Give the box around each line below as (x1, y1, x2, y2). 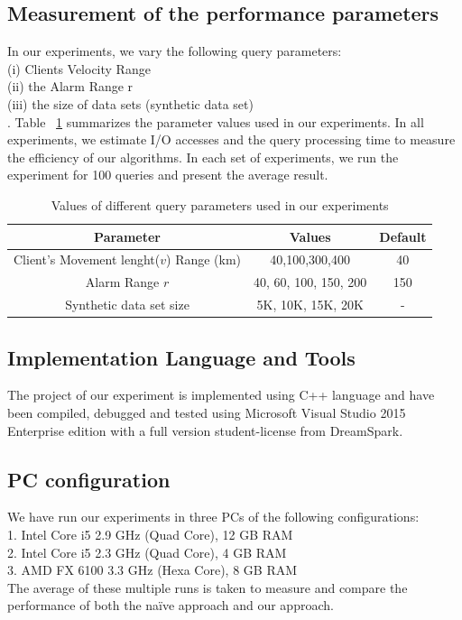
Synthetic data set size (65, 295, 189, 314)
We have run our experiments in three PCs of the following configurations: (7, 507, 420, 526)
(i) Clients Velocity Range (7, 59, 151, 78)
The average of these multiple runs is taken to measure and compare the (7, 578, 408, 597)
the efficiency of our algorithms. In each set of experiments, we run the (7, 147, 399, 166)
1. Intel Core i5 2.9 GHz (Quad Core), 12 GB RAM (7, 524, 293, 543)
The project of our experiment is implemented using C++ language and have (7, 385, 435, 404)
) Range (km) (166, 250, 242, 269)
